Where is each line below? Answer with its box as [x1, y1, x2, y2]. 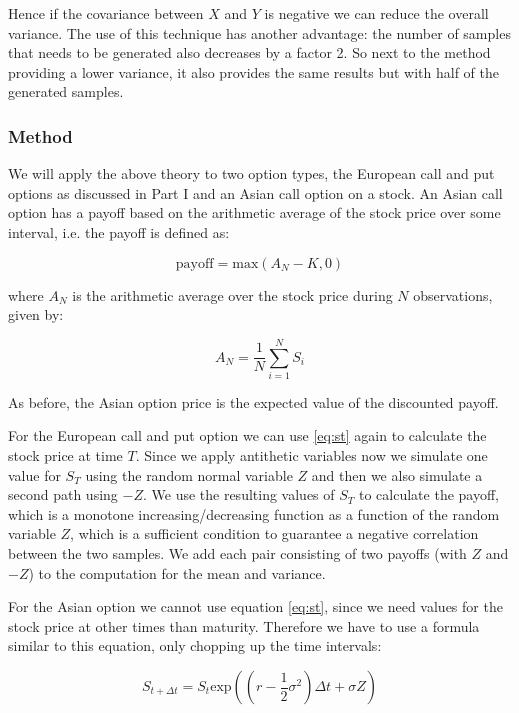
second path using [8, 484, 118, 505]
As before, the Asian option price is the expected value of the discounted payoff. [8, 391, 499, 412]
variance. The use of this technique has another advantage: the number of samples [8, 22, 511, 43]
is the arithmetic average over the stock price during [72, 284, 393, 305]
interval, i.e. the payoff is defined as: [8, 221, 230, 242]
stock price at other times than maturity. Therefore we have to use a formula [8, 615, 480, 636]
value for [8, 464, 61, 485]
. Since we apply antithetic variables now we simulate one [135, 445, 488, 466]
